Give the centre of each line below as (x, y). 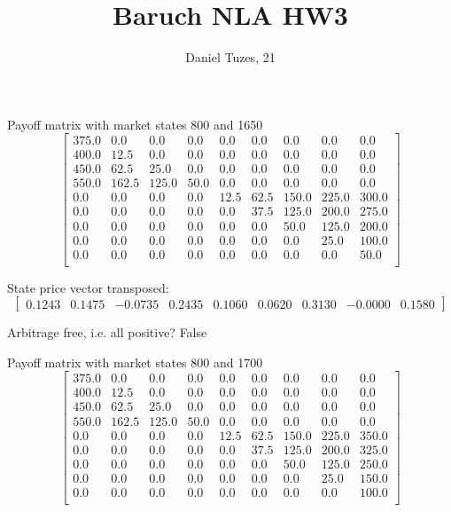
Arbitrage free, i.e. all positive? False (107, 332)
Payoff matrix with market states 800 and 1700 (135, 362)
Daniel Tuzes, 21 (230, 57)
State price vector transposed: (88, 287)
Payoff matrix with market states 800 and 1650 (135, 124)
